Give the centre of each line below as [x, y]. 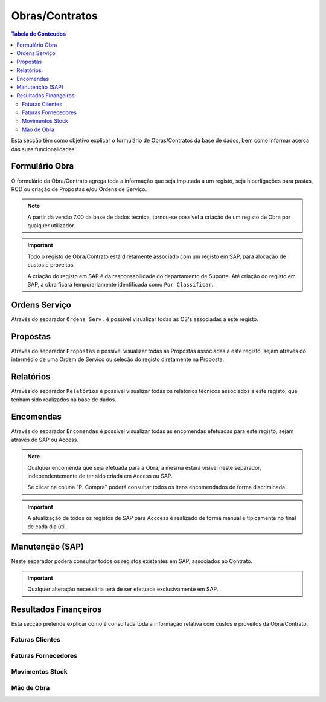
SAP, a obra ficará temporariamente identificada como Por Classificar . [120, 285]
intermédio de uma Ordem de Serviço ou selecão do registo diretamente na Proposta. [118, 359]
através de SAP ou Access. [45, 440]
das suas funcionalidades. [44, 149]
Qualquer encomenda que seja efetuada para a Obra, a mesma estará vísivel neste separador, [144, 467]
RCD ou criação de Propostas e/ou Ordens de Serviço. [79, 189]
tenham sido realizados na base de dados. [64, 400]
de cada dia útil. [47, 527]
